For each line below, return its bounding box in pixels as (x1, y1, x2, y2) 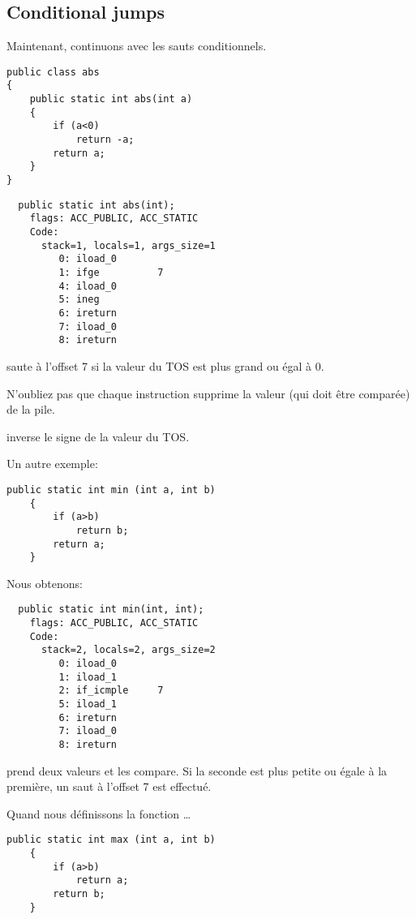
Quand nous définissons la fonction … (6, 805, 191, 822)
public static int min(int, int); (18, 603, 204, 616)
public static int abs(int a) (29, 93, 193, 105)
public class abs (6, 66, 100, 78)
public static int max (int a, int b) (6, 834, 216, 846)
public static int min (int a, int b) (6, 483, 216, 496)
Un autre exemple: (6, 455, 98, 472)
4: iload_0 (58, 280, 118, 292)
